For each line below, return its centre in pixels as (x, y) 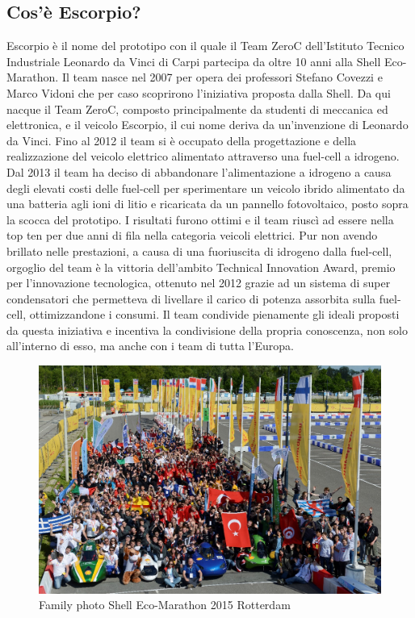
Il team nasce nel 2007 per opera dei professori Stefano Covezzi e (222, 77)
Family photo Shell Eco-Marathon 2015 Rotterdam (165, 605)
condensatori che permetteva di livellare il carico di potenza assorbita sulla (191, 298)
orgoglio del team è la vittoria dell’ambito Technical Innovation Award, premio (201, 267)
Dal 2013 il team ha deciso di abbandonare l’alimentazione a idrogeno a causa (199, 171)
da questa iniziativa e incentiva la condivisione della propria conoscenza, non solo (207, 330)
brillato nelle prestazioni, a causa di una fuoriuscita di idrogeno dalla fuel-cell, (199, 251)
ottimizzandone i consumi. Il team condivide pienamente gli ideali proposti (214, 314)
